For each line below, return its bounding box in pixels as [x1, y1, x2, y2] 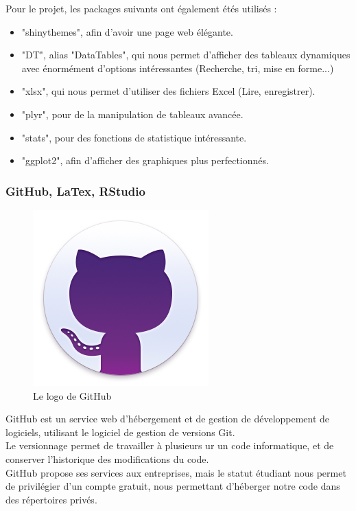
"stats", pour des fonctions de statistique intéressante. [21, 130, 247, 144]
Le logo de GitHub [33, 388, 112, 402]
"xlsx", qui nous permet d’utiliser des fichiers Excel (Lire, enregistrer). [21, 84, 316, 98]
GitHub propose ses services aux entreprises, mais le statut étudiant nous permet [5, 465, 346, 479]
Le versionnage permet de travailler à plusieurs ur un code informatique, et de [5, 438, 334, 453]
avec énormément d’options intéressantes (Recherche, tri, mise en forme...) [21, 60, 334, 75]
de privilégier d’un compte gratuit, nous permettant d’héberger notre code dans [5, 479, 340, 493]
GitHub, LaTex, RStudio [5, 182, 145, 199]
